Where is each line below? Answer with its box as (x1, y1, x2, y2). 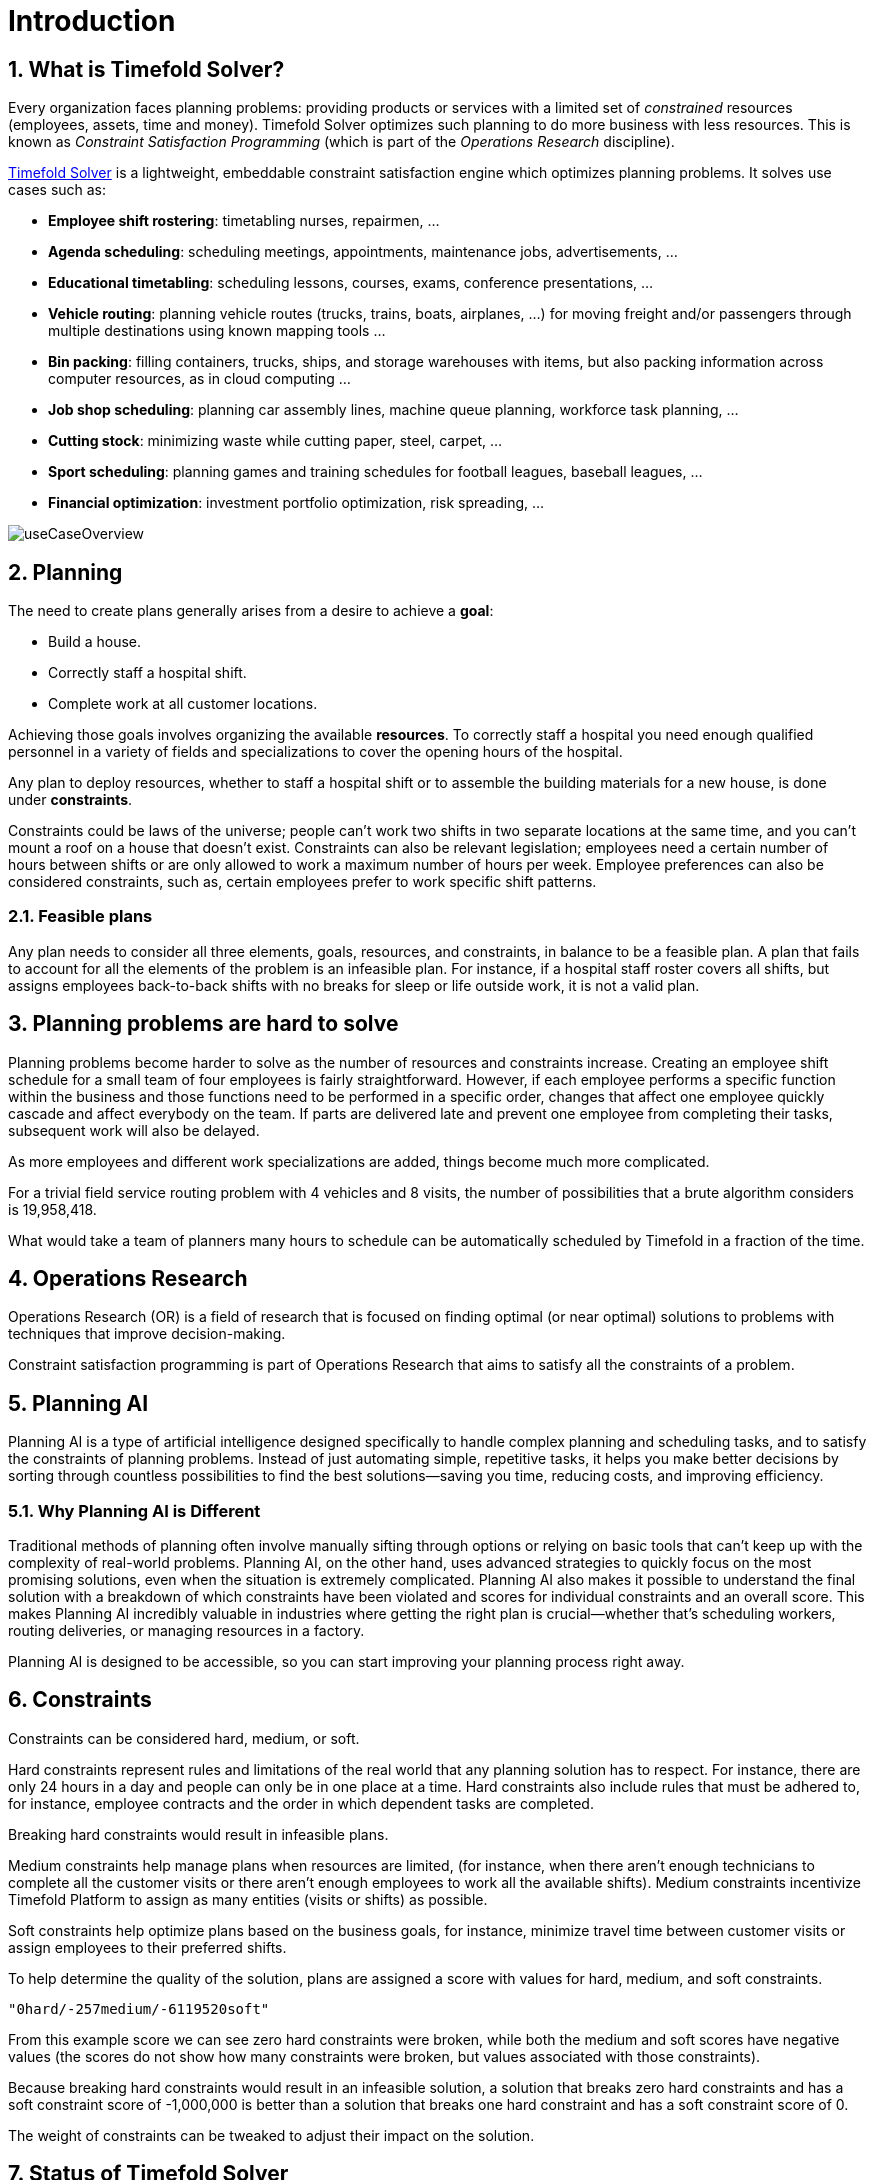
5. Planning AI (8, 1390, 149, 1416)
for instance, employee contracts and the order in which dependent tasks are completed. (8, 1794, 594, 1812)
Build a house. (48, 633, 142, 651)
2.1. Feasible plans (8, 906, 153, 927)
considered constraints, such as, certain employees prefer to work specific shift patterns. (8, 873, 597, 891)
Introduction (8, 4, 176, 38)
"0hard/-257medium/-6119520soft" (8, 2000, 270, 2017)
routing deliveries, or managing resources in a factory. (8, 1622, 365, 1640)
